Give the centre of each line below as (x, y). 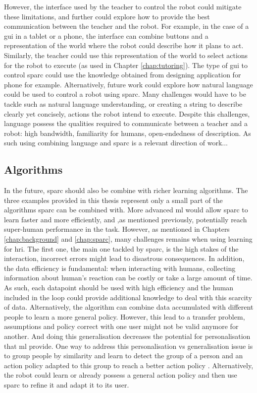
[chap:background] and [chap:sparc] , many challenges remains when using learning (128, 239)
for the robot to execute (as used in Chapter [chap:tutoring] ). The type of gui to (126, 65)
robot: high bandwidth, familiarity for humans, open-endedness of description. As (128, 133)
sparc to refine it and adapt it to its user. (67, 384)
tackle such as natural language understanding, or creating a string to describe (123, 103)
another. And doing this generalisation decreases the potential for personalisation (127, 336)
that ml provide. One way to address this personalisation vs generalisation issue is (128, 346)
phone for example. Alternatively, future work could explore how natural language (128, 84)
